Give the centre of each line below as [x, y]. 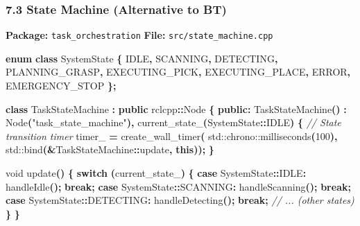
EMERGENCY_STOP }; [61, 86]
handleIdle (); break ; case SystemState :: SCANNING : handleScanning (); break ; [178, 186]
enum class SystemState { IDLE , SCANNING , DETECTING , [142, 58]
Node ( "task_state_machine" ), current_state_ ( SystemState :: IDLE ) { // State [173, 122]
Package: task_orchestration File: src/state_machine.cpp [139, 35]
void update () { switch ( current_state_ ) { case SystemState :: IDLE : [156, 173]
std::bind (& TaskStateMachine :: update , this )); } [110, 149]
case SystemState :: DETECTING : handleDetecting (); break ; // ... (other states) [180, 200]
